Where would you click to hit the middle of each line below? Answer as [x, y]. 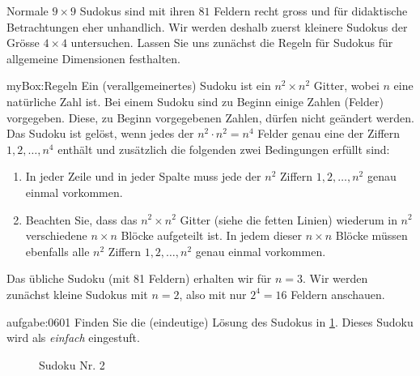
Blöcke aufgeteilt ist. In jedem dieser [212, 235]
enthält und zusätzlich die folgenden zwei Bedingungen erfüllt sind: [224, 149]
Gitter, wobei [346, 85]
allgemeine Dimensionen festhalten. [94, 58]
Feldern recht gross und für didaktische [311, 11]
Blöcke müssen [371, 235]
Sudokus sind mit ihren [137, 11]
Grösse [23, 43]
